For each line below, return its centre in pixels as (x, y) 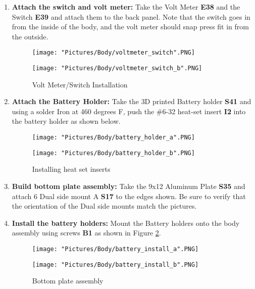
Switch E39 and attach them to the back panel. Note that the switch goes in (131, 16)
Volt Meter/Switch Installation (80, 84)
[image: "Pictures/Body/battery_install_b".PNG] (115, 264)
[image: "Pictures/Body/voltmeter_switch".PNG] (113, 53)
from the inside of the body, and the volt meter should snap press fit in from (130, 27)
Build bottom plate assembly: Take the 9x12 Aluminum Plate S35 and (129, 186)
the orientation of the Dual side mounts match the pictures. (104, 206)
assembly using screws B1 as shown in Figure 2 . (86, 233)
